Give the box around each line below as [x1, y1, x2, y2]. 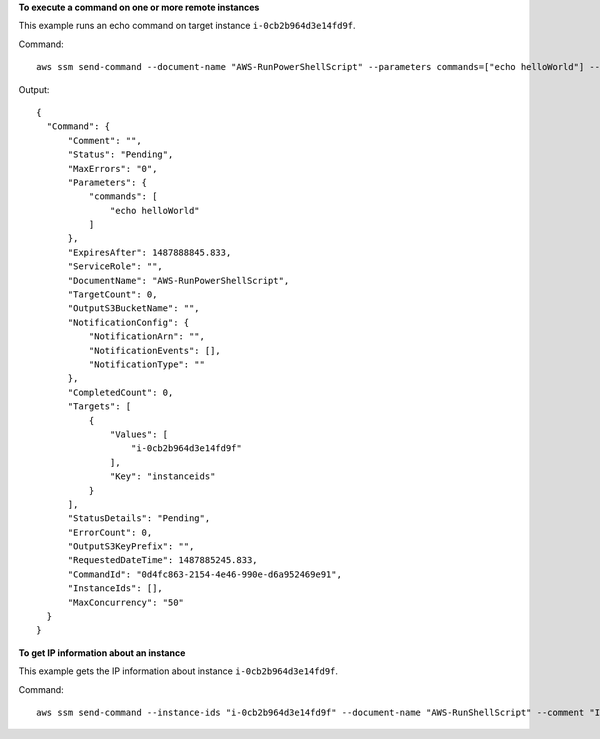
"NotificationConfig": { [67, 316, 190, 328]
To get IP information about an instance [18, 646, 186, 659]
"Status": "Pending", [67, 149, 174, 160]
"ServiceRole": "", [67, 261, 164, 272]
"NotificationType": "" [88, 358, 205, 370]
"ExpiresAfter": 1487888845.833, [67, 246, 232, 258]
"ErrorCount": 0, [67, 526, 153, 538]
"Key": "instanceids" [110, 471, 216, 482]
